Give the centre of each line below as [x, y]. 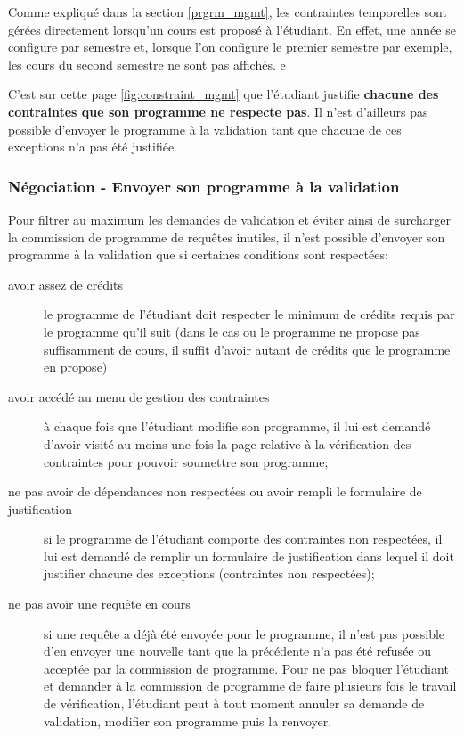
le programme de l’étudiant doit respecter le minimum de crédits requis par [249, 314]
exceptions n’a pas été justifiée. [93, 147]
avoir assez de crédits [65, 284]
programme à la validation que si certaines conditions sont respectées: [198, 254]
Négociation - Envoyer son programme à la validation [204, 186]
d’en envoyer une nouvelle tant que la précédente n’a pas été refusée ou [238, 651]
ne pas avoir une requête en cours [99, 604]
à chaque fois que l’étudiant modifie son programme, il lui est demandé [237, 426]
